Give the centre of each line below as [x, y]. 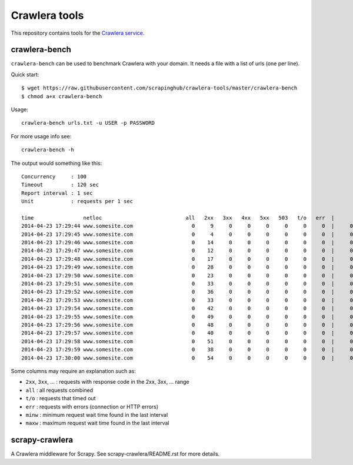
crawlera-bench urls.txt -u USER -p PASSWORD [88, 123]
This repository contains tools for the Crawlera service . [78, 33]
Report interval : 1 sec [57, 193]
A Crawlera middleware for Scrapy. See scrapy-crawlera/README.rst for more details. [115, 454]
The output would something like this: [56, 163]
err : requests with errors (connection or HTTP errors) [92, 407]
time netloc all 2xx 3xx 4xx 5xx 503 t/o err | [178, 217]
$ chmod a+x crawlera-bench [62, 96]
